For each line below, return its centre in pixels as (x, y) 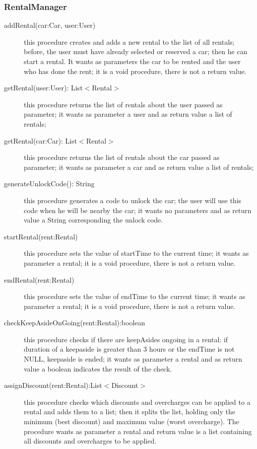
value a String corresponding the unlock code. (94, 220)
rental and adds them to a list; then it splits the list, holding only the (129, 412)
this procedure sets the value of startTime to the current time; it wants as (136, 253)
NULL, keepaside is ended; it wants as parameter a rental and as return (133, 359)
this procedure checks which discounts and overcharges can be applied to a (137, 402)
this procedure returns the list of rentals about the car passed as (122, 157)
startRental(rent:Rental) (41, 236)
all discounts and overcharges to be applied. (90, 441)
